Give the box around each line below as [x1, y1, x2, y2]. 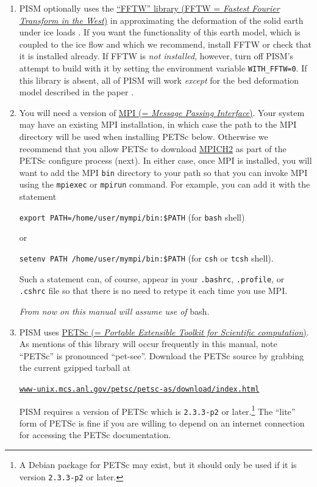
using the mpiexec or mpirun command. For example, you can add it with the [19, 178, 310, 191]
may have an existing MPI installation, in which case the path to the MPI [19, 118, 297, 131]
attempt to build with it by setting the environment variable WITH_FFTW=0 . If [19, 61, 307, 74]
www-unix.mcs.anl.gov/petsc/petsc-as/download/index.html [19, 384, 260, 394]
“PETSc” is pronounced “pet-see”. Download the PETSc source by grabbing [19, 349, 304, 362]
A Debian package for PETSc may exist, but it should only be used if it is [19, 458, 297, 471]
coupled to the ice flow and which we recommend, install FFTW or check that [19, 37, 312, 50]
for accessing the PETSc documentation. [19, 428, 171, 441]
